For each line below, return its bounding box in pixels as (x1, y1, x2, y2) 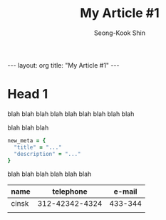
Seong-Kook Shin (93, 28, 146, 37)
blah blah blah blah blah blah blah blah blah (7, 109, 135, 118)
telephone (52, 187, 88, 197)
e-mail (113, 187, 138, 197)
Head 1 (7, 86, 48, 103)
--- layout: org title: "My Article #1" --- (7, 61, 120, 69)
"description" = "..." (14, 150, 81, 157)
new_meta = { (7, 137, 46, 144)
